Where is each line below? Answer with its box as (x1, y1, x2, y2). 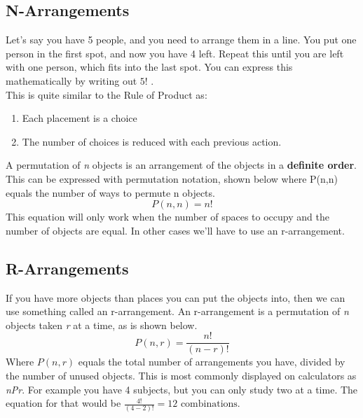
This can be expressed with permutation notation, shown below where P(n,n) (6, 171, 338, 186)
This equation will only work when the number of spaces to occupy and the (6, 209, 329, 224)
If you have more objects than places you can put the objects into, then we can (6, 290, 345, 305)
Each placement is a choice (22, 111, 137, 125)
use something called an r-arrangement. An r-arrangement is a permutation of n (6, 304, 349, 319)
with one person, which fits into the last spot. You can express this (6, 60, 293, 74)
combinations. (180, 399, 240, 410)
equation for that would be (6, 396, 121, 410)
